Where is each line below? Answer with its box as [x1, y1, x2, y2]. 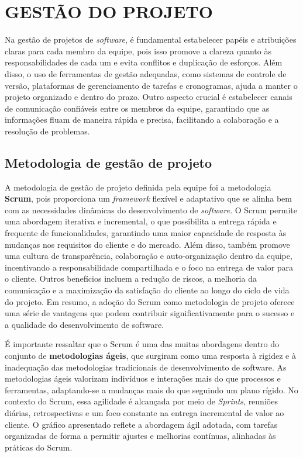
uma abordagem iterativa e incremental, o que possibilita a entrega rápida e [5, 215, 277, 227]
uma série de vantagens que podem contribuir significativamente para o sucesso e [5, 307, 295, 319]
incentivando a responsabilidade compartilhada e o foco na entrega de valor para [5, 261, 294, 273]
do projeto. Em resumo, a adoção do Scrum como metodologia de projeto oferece [5, 295, 295, 307]
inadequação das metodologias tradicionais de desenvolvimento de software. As [5, 361, 287, 373]
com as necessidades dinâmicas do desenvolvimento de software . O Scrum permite [5, 203, 297, 216]
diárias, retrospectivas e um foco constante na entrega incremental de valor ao [5, 406, 284, 418]
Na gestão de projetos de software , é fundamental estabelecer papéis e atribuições [5, 33, 297, 46]
